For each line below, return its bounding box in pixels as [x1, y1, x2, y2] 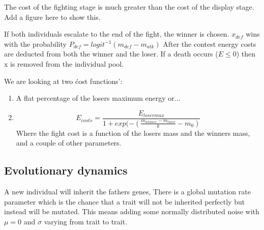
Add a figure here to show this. [4, 11, 101, 22]
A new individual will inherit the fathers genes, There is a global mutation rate [4, 186, 251, 197]
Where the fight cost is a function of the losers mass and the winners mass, [16, 127, 250, 138]
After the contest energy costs [163, 38, 256, 49]
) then [236, 48, 256, 59]
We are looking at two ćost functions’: [4, 75, 123, 86]
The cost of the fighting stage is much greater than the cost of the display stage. [4, 2, 254, 12]
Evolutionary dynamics [4, 162, 128, 178]
